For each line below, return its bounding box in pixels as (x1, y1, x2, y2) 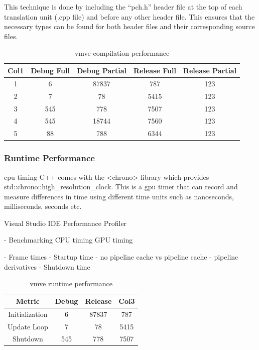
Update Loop (8, 321, 48, 331)
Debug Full (31, 65, 70, 75)
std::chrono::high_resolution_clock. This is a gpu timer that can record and (4, 181, 238, 192)
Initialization (8, 308, 48, 319)
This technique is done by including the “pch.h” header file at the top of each (4, 2, 242, 12)
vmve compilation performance (74, 48, 170, 58)
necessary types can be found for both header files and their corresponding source (4, 21, 255, 32)
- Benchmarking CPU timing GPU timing (4, 235, 133, 245)
